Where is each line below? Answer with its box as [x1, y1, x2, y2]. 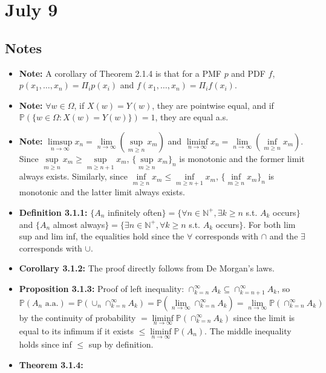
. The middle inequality [204, 324, 292, 337]
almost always [53, 218, 105, 230]
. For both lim [243, 218, 296, 230]
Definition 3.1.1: [19, 206, 88, 218]
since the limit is [233, 311, 295, 323]
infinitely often [108, 206, 162, 218]
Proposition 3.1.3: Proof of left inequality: [19, 282, 184, 294]
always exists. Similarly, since [19, 170, 128, 183]
